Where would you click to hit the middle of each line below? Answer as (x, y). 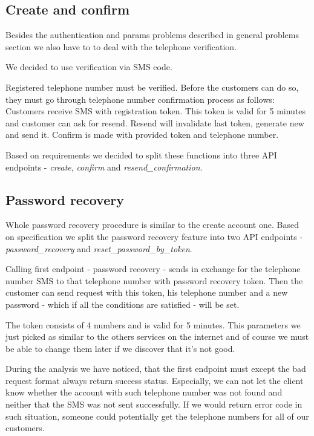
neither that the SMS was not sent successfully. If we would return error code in (154, 404)
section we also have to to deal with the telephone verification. (121, 46)
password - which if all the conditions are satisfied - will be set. (123, 304)
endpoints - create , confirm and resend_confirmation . (104, 167)
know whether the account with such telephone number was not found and (144, 392)
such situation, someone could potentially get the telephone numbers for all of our (157, 416)
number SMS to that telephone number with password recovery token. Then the (154, 280)
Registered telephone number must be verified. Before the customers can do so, (152, 87)
